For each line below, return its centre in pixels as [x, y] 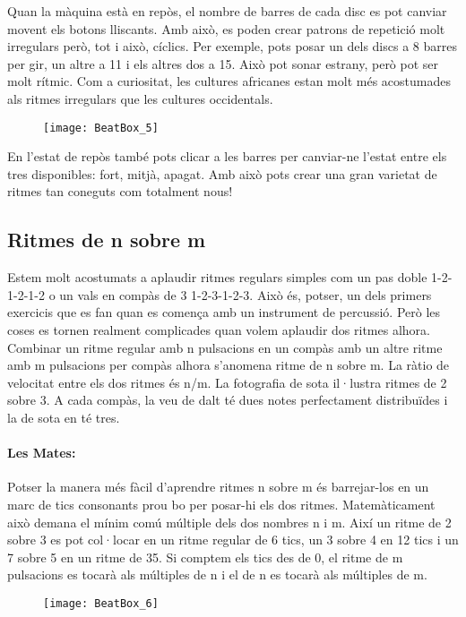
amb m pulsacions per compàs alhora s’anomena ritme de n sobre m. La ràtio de [229, 365]
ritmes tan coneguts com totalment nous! [120, 191]
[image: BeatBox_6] [101, 603]
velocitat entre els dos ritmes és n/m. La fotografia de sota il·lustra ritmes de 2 [227, 382]
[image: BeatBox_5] [101, 128]
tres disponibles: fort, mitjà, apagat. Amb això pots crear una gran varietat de [222, 173]
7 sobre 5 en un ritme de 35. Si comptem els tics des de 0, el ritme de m [205, 557]
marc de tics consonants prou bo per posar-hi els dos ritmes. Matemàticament [221, 504]
